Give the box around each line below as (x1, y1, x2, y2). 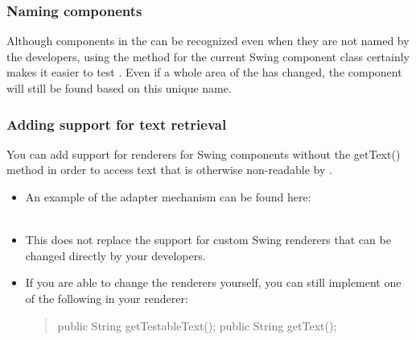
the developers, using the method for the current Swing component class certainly (6, 48, 410, 64)
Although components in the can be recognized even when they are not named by (6, 32, 410, 49)
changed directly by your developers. (25, 247, 206, 263)
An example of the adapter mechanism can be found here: (25, 189, 311, 205)
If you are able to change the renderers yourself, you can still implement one (25, 274, 402, 291)
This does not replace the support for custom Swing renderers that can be (25, 231, 391, 248)
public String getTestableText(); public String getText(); (57, 317, 337, 334)
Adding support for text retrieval (6, 114, 227, 134)
